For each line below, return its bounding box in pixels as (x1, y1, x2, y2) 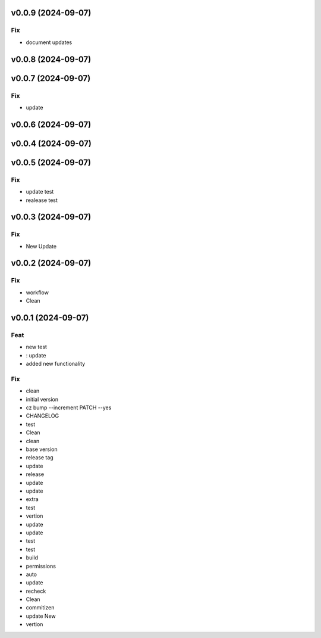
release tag (26, 454, 53, 461)
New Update (26, 242, 56, 250)
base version (26, 446, 58, 453)
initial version (26, 396, 59, 403)
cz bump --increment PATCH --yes (26, 404, 112, 411)
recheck (26, 587, 46, 595)
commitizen (26, 604, 55, 611)
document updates (26, 39, 73, 46)
